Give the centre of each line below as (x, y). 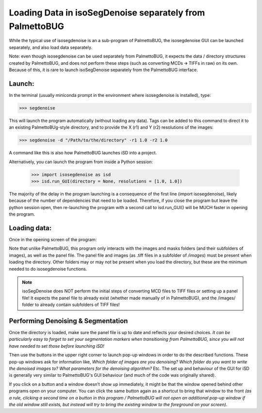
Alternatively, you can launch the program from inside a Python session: (81, 162)
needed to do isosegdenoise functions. (48, 269)
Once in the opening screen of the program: (53, 239)
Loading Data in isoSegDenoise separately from (107, 13)
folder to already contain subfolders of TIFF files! (71, 305)
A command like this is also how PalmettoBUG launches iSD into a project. (83, 153)
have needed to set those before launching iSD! (57, 346)
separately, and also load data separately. (50, 47)
